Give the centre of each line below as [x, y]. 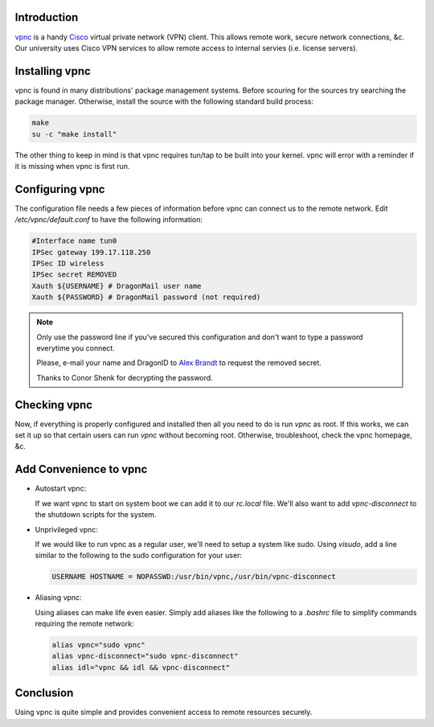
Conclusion [44, 693]
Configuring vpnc [60, 189]
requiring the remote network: [84, 624]
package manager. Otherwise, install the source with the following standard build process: [164, 101]
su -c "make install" [74, 134]
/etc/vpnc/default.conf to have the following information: [108, 220]
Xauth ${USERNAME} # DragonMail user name [117, 286]
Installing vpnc [53, 71]
